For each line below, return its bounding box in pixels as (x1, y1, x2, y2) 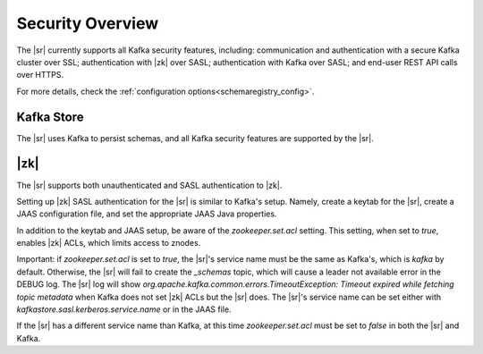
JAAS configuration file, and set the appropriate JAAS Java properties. (16, 208, 277, 219)
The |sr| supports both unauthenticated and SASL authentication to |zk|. (16, 180, 283, 190)
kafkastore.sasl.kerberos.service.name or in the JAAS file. (16, 304, 232, 315)
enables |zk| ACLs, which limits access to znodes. (16, 238, 201, 249)
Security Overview (16, 13, 159, 33)
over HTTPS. (16, 70, 64, 80)
